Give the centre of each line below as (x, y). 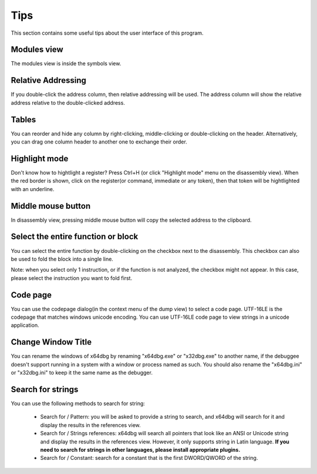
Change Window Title (51, 342)
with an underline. (33, 189)
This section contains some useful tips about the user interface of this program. (107, 33)
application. (25, 325)
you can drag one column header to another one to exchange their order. (99, 142)
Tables (23, 120)
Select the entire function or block (75, 237)
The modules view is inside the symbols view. (66, 64)
